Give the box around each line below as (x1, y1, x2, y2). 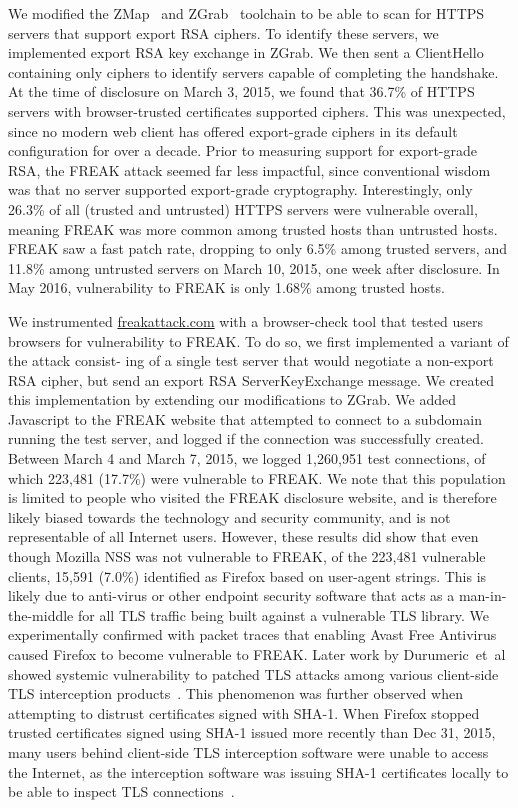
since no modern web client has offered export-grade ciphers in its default (8, 120, 458, 141)
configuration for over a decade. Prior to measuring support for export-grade (8, 140, 478, 161)
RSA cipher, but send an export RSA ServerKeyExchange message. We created (8, 369, 494, 390)
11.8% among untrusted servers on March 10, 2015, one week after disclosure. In (8, 257, 500, 278)
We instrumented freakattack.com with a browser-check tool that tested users (8, 310, 483, 331)
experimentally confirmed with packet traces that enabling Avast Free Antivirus (8, 624, 497, 645)
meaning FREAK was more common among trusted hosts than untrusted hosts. (8, 218, 498, 239)
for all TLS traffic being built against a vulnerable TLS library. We (77, 604, 489, 625)
